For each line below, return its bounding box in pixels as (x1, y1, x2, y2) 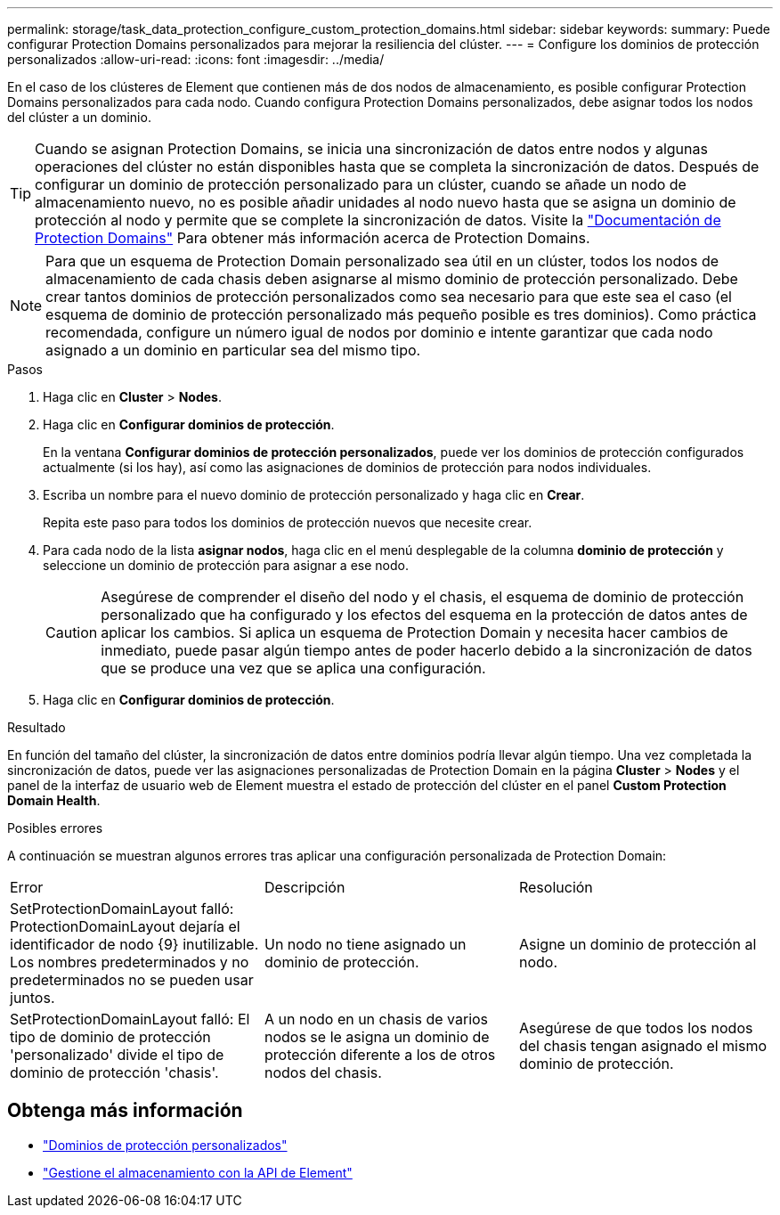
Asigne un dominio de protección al (518, 935, 757, 953)
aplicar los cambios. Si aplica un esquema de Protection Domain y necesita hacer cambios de (101, 624, 728, 641)
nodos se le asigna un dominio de (264, 1028, 490, 1046)
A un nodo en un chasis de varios (264, 1010, 489, 1028)
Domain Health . (7, 793, 101, 808)
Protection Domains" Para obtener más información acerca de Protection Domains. (35, 229, 590, 247)
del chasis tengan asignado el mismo (518, 1037, 768, 1055)
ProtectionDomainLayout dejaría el (10, 917, 240, 935)
